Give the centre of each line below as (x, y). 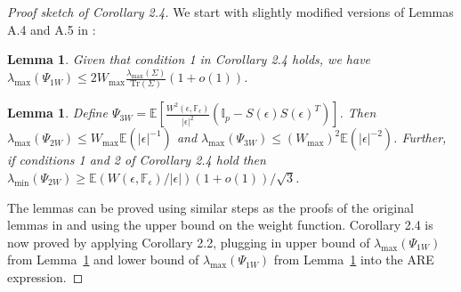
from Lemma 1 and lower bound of (103, 260)
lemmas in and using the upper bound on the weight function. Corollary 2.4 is (220, 225)
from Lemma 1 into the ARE (354, 260)
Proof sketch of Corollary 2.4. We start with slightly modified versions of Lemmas (230, 12)
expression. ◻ (45, 276)
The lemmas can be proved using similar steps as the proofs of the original (210, 207)
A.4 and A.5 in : (52, 29)
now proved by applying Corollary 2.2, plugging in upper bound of (189, 242)
